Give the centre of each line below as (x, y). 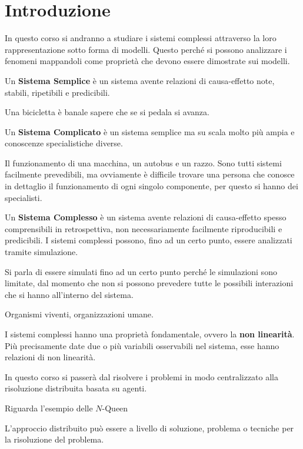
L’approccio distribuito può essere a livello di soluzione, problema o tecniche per (149, 428)
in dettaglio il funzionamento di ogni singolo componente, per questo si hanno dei (151, 186)
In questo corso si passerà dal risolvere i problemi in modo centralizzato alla (141, 376)
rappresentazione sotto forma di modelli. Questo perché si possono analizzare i (146, 49)
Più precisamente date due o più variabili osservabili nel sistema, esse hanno (142, 345)
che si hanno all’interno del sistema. (69, 294)
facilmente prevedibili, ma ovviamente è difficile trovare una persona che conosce (150, 174)
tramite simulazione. (41, 252)
